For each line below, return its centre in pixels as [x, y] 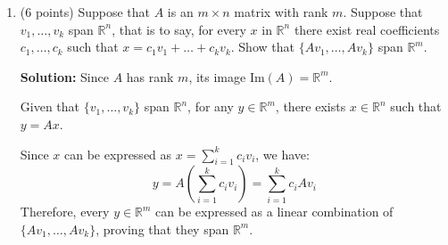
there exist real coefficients [367, 29]
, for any [211, 106]
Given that [50, 106]
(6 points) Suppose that [85, 12]
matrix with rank [281, 12]
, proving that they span [162, 229]
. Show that [262, 47]
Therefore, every [65, 212]
